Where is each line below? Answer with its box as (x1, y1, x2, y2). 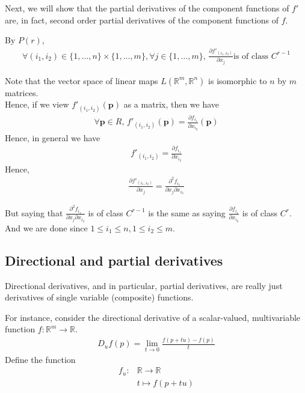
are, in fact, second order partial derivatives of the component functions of (5, 13, 279, 26)
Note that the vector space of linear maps (5, 74, 158, 87)
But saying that (5, 206, 63, 219)
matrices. (5, 86, 39, 99)
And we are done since (5, 221, 88, 234)
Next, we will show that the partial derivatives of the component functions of (5, 2, 289, 14)
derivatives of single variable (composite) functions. (5, 291, 194, 303)
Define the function (5, 353, 76, 365)
